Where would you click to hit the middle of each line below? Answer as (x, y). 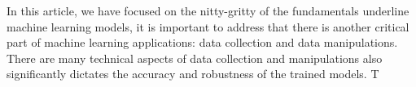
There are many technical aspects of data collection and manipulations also (195, 58)
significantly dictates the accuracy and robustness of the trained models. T (193, 74)
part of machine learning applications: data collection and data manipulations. (202, 42)
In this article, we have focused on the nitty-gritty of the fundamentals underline (208, 10)
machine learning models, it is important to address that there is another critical (208, 26)
